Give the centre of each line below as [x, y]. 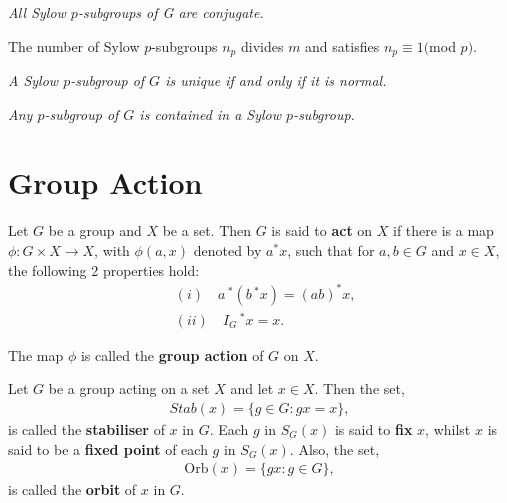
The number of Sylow [74, 45]
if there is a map [443, 230]
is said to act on [322, 230]
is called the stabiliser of [86, 429]
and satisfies [342, 45]
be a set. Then [207, 230]
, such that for [331, 249]
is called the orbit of [72, 489]
